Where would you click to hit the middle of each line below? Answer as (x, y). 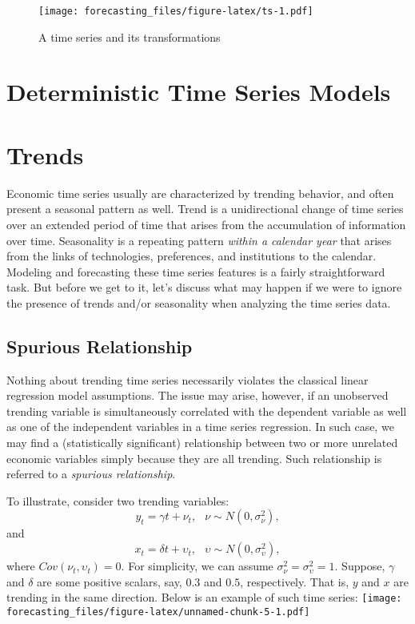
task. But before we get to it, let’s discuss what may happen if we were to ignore (204, 287)
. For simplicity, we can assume (197, 566)
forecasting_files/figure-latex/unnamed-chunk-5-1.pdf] (158, 612)
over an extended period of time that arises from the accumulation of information (206, 224)
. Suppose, (360, 566)
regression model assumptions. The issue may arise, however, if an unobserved (198, 395)
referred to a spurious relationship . (91, 474)
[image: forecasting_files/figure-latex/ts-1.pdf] (176, 11)
